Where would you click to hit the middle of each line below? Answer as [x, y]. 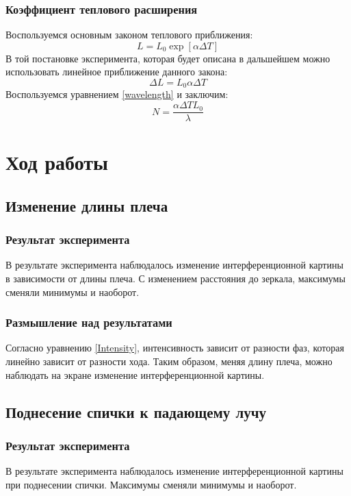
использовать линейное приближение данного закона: [117, 72]
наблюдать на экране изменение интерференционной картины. [135, 374]
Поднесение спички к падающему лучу [136, 411]
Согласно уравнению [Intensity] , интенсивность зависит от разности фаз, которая [175, 348]
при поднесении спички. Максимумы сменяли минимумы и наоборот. [151, 484]
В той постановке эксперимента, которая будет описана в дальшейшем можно [168, 58]
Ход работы [57, 162]
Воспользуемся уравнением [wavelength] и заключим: [117, 94]
